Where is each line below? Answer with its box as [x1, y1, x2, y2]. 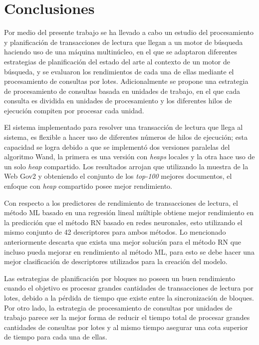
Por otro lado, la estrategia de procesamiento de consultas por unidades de [4, 302, 233, 313]
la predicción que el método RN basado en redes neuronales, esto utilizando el [4, 217, 243, 227]
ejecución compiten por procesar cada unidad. [4, 105, 144, 115]
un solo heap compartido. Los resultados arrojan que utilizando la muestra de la [4, 161, 249, 171]
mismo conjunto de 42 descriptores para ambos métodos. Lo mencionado [4, 227, 226, 237]
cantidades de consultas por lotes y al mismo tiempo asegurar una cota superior [4, 322, 248, 332]
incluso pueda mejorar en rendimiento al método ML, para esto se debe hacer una [4, 246, 255, 257]
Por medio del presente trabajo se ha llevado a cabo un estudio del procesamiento [4, 27, 254, 37]
